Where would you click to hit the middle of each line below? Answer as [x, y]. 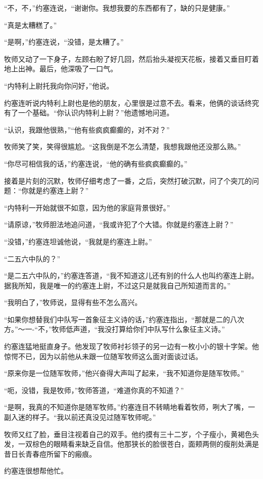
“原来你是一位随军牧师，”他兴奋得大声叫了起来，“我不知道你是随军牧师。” [124, 373]
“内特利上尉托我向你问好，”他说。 [59, 85]
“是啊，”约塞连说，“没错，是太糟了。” [64, 42]
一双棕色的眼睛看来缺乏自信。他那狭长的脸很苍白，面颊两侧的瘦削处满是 [138, 444]
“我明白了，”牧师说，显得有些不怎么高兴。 [73, 302]
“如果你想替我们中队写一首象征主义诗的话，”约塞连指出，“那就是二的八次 [124, 319]
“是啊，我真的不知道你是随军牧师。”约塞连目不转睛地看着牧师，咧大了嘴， [126, 407]
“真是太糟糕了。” [31, 25]
